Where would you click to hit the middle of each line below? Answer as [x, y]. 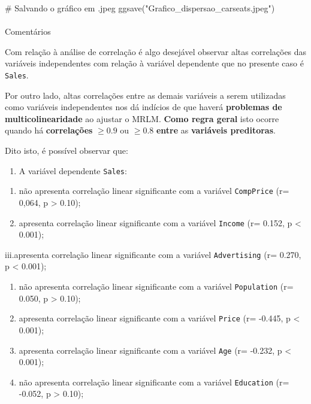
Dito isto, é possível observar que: [67, 150]
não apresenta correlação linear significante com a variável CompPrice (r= [154, 191]
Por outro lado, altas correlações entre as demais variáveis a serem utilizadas [145, 95]
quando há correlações [49, 130]
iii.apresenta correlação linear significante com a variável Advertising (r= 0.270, [153, 254]
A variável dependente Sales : [73, 170]
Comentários [28, 31]
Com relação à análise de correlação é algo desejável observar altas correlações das [156, 51]
